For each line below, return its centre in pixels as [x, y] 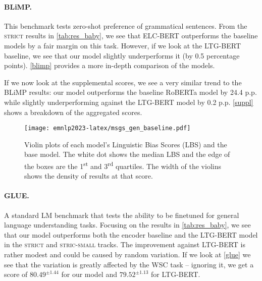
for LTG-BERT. [176, 274]
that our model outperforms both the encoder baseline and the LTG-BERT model [131, 234]
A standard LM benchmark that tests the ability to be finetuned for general [122, 215]
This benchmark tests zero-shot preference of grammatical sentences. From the [126, 25]
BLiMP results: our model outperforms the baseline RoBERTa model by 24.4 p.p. [130, 92]
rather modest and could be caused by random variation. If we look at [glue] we [127, 254]
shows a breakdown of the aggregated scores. [73, 112]
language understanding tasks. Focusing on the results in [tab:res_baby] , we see [127, 225]
